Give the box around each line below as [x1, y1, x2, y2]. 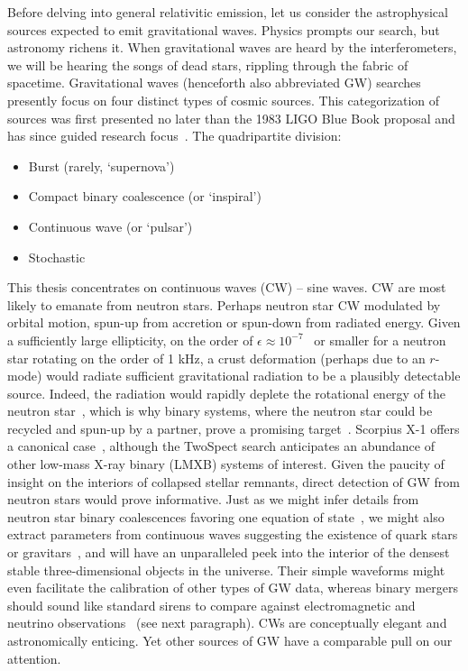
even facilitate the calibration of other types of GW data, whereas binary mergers [7, 578, 458, 597]
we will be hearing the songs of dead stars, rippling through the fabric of [7, 55, 408, 74]
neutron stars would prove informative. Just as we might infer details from [7, 490, 419, 509]
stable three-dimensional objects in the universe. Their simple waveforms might [7, 560, 445, 579]
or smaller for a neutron [314, 330, 446, 349]
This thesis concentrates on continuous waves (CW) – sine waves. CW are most [7, 278, 446, 297]
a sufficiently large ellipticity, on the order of [7, 330, 253, 349]
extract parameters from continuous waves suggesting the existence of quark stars [7, 525, 458, 544]
